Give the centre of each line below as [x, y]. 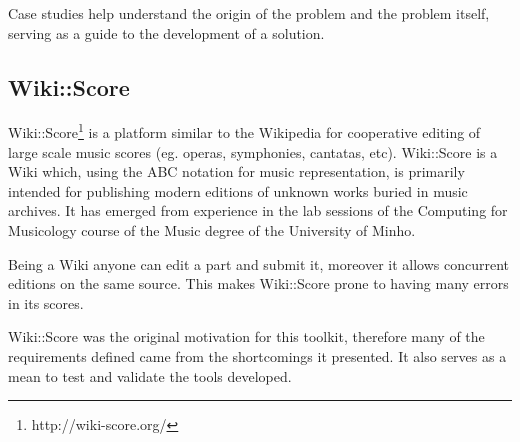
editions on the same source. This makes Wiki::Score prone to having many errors [258, 283]
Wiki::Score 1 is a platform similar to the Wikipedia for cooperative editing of [244, 131]
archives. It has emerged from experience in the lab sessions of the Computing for [258, 210]
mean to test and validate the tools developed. [150, 375]
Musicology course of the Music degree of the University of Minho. [212, 230]
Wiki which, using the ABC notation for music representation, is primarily [236, 171]
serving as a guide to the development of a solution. [166, 32]
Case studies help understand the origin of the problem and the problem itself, [249, 13]
